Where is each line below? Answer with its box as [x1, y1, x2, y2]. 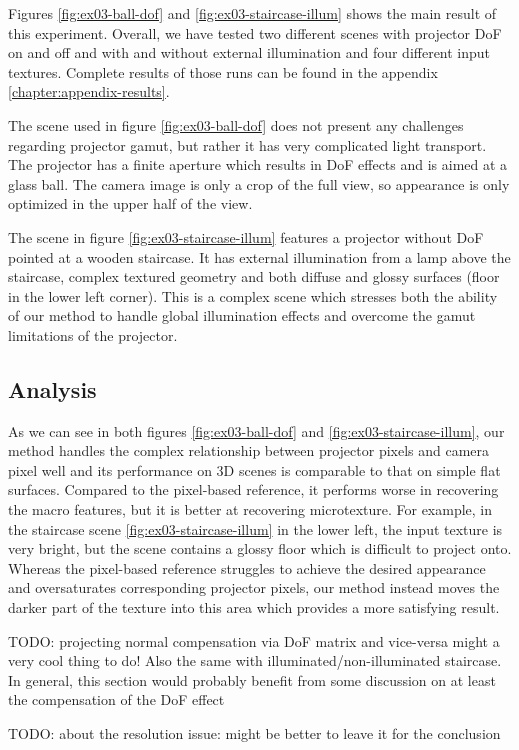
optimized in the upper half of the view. [8, 193, 253, 214]
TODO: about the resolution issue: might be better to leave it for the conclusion [8, 723, 501, 744]
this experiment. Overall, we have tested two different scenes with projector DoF [8, 22, 502, 43]
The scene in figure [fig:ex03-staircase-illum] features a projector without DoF [8, 226, 484, 247]
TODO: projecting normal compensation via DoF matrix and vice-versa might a [8, 630, 500, 651]
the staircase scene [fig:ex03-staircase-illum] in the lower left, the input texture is [8, 518, 503, 539]
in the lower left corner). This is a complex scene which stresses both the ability [8, 285, 498, 306]
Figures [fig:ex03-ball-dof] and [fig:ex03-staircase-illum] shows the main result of [8, 3, 497, 23]
